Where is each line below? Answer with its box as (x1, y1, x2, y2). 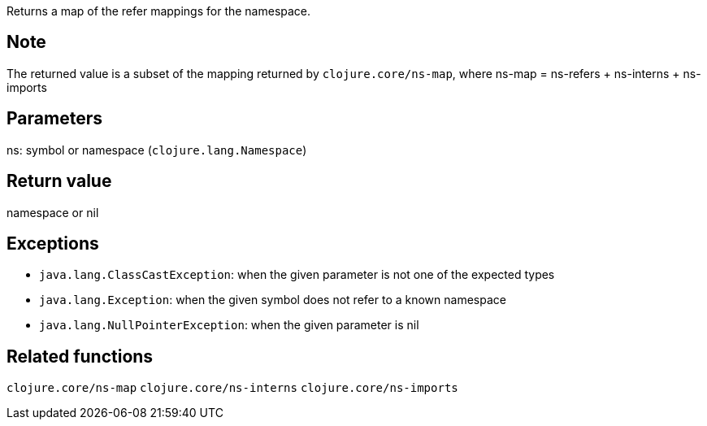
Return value (7, 171, 112, 192)
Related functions (7, 346, 154, 367)
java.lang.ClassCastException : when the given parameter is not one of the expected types (39, 267, 555, 282)
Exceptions (7, 233, 99, 254)
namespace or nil (7, 205, 99, 220)
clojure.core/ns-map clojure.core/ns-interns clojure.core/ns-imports (7, 381, 458, 395)
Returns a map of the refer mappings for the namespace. (7, 4, 311, 18)
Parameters (7, 108, 102, 129)
